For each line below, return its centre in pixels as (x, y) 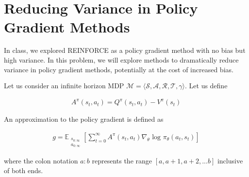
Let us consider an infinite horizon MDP (64, 86)
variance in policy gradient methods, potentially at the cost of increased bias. (119, 69)
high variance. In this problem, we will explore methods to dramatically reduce (121, 59)
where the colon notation (41, 161)
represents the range (122, 161)
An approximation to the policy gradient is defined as (84, 119)
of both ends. (24, 170)
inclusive (230, 161)
